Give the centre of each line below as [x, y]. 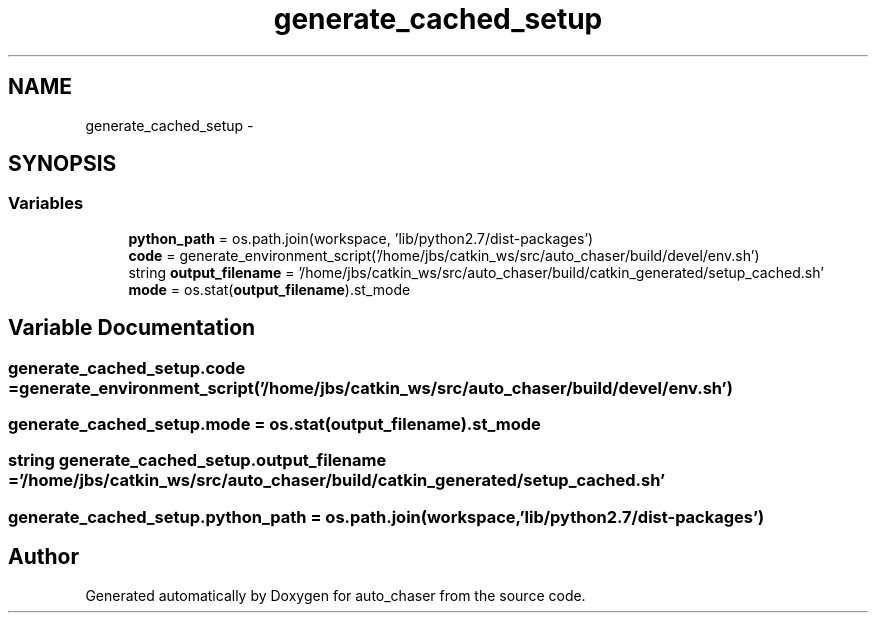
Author [43, 557]
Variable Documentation [132, 328]
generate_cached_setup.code [127, 367]
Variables [46, 203]
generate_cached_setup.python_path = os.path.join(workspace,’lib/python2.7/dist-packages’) [386, 516]
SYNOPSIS [62, 164]
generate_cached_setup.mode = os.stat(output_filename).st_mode [274, 424]
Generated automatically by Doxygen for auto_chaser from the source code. [335, 595]
